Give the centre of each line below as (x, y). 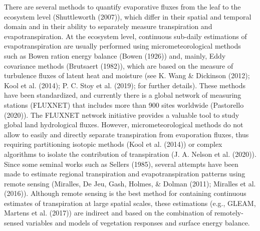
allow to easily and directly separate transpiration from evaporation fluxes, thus (126, 134)
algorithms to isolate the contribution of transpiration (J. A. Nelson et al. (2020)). (130, 154)
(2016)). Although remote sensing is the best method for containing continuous (125, 193)
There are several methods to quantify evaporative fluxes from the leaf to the (122, 7)
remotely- (229, 213)
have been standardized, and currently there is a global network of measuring (123, 95)
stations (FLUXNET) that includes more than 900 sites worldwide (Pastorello (124, 104)
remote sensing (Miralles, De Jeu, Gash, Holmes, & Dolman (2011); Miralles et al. (130, 183)
